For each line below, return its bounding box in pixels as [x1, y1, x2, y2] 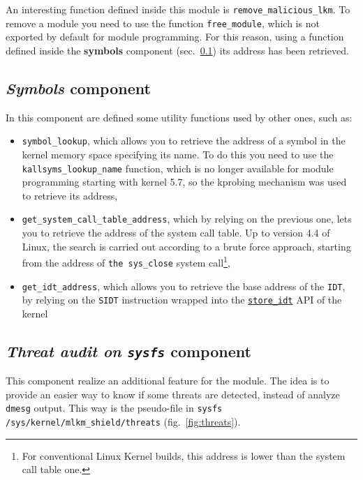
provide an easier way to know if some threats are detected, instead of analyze [6, 387, 340, 401]
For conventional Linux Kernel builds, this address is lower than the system [22, 448, 346, 463]
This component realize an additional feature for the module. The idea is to [6, 373, 329, 388]
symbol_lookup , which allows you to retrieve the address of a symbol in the [22, 133, 346, 148]
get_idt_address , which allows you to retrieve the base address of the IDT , [22, 278, 346, 293]
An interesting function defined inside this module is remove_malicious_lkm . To [6, 2, 350, 16]
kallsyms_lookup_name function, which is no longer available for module [22, 160, 334, 175]
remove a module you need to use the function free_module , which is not [6, 15, 320, 30]
